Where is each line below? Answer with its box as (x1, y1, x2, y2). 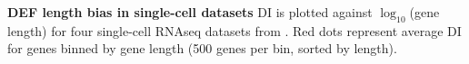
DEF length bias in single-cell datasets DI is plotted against (7, 3, 373, 21)
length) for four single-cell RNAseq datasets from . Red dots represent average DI (7, 21, 462, 40)
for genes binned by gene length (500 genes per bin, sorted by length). (7, 39, 397, 58)
